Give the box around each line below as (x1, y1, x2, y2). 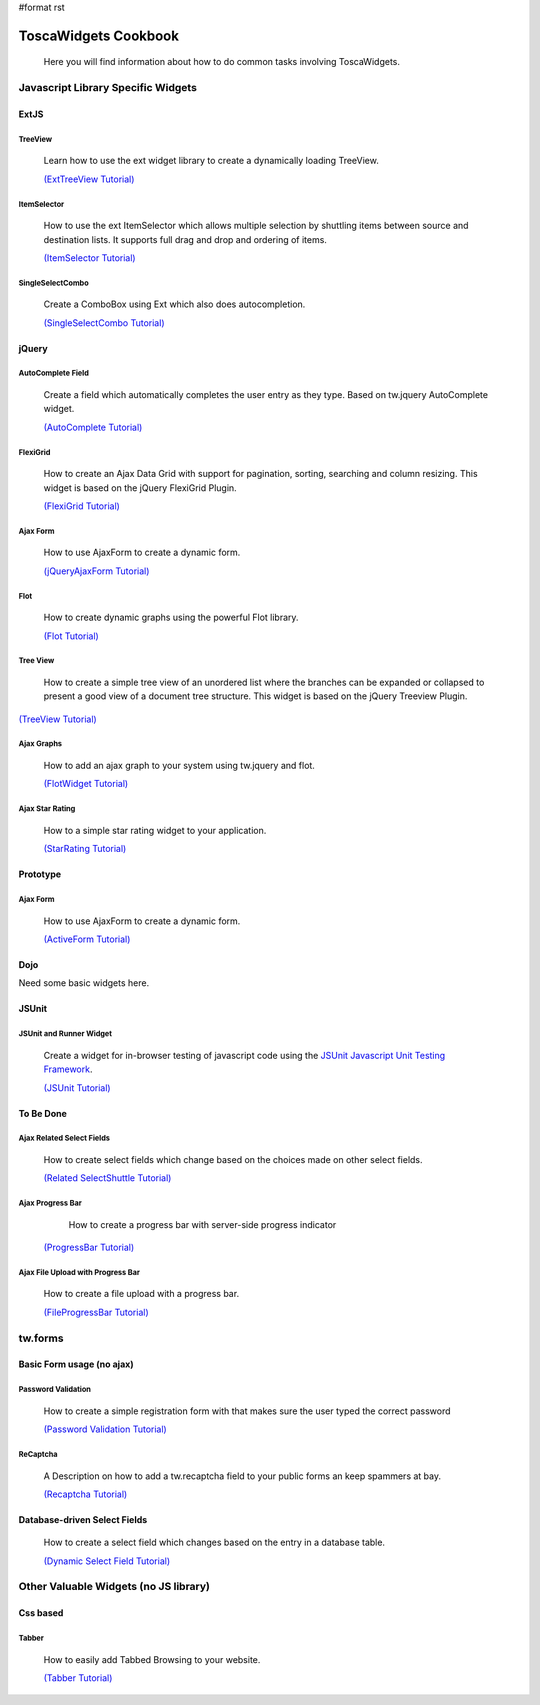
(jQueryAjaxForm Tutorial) (43, 565, 150, 577)
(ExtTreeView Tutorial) (43, 173, 135, 185)
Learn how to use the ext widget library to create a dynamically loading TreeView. (43, 155, 379, 167)
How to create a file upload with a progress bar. (43, 1288, 240, 1300)
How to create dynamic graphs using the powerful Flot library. (43, 611, 299, 624)
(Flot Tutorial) (43, 630, 99, 642)
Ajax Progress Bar (18, 1198, 82, 1209)
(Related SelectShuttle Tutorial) (43, 1172, 172, 1184)
